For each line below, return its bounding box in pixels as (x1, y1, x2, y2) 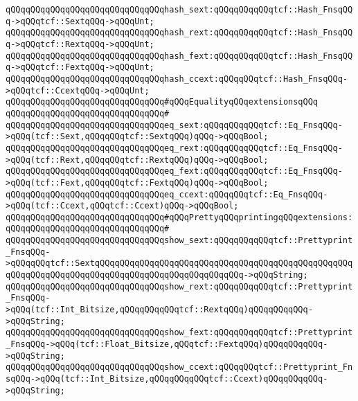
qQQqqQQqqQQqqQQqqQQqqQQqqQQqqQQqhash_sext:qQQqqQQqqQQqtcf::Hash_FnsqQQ (6, 5, 353, 15)
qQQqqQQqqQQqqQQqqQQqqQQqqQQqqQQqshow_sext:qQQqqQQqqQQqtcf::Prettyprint (6, 235, 353, 246)
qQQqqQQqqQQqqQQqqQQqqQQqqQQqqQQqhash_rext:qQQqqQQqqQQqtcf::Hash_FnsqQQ (6, 28, 353, 38)
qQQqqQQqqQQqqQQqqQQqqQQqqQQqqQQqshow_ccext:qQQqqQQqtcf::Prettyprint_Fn (6, 362, 353, 373)
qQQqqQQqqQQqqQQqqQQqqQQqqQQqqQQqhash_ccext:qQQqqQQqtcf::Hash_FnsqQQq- (6, 73, 348, 84)
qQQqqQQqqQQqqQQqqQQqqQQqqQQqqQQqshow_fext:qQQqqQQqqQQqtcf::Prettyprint (6, 328, 353, 338)
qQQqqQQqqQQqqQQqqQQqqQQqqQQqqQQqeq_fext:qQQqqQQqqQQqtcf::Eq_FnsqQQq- (6, 166, 343, 177)
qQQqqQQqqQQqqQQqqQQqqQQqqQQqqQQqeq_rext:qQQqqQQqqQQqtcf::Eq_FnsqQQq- (6, 143, 343, 153)
